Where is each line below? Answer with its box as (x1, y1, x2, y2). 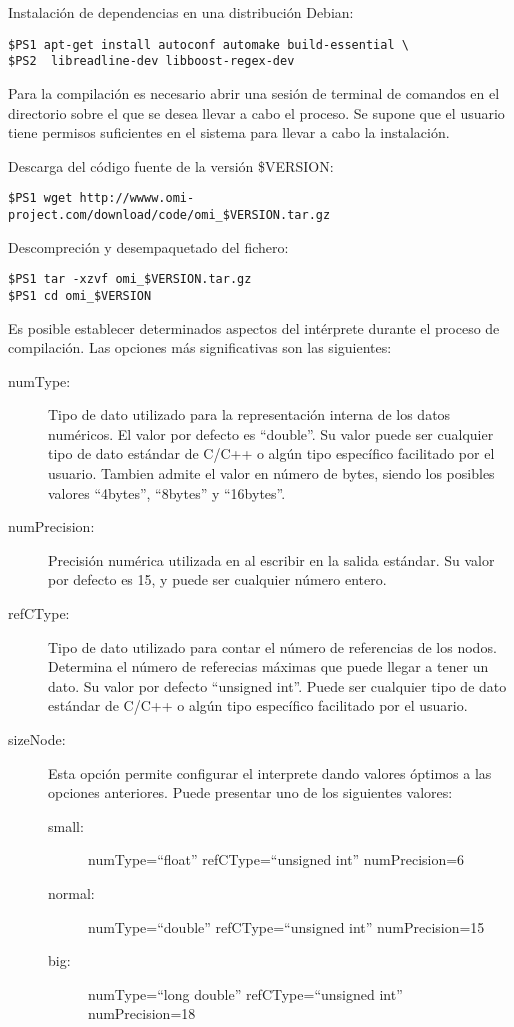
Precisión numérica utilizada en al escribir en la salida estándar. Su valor (48, 549, 495, 570)
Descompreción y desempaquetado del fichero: (8, 236, 289, 257)
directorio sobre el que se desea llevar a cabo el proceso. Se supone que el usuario (8, 102, 505, 123)
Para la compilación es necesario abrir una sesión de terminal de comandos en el (8, 82, 500, 103)
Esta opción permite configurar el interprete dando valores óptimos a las (48, 762, 492, 783)
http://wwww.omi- (79, 191, 195, 206)
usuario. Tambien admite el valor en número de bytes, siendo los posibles (48, 463, 495, 484)
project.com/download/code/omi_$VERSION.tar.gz (8, 207, 331, 222)
